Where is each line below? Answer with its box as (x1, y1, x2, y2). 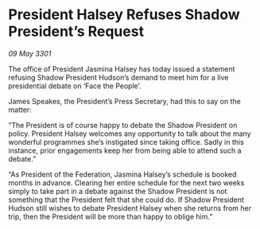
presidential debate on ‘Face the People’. (8, 81, 142, 91)
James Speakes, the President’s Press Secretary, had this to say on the (8, 96, 241, 106)
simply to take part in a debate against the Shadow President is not (8, 186, 227, 196)
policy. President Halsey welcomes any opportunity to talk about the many (8, 129, 252, 138)
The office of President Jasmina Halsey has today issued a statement (8, 64, 235, 73)
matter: (8, 105, 32, 114)
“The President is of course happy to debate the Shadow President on (8, 120, 238, 130)
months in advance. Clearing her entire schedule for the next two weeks (8, 177, 245, 188)
